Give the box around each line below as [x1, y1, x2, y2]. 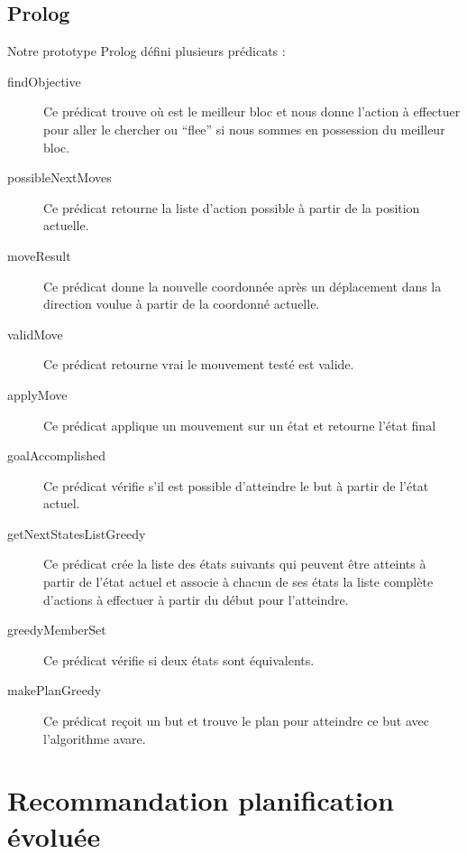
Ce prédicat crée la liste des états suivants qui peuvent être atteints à [43, 554, 426, 573]
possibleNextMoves [7, 168, 112, 187]
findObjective [7, 71, 81, 90]
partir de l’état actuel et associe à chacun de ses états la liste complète [43, 572, 434, 591]
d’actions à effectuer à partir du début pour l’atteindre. [43, 589, 349, 608]
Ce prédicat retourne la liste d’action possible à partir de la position [43, 198, 420, 217]
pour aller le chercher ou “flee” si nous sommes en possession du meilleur [43, 119, 445, 138]
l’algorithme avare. [43, 729, 146, 747]
